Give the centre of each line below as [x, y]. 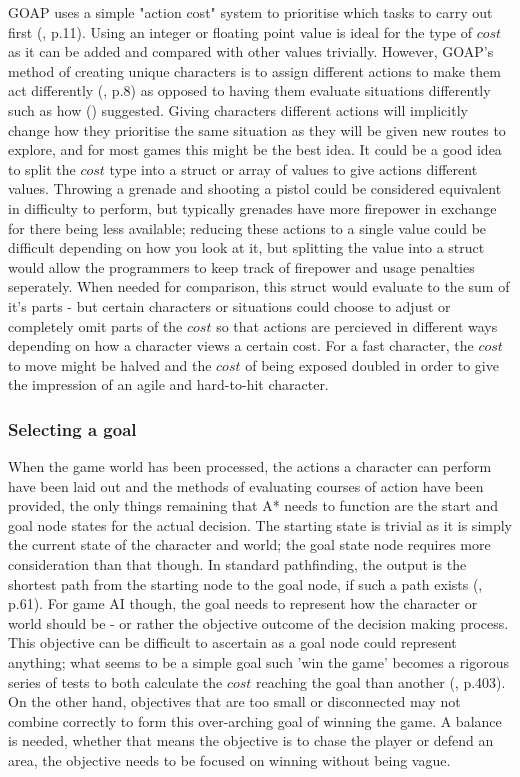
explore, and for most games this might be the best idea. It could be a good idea [255, 149]
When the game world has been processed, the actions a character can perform [250, 466]
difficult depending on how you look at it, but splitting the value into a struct [246, 247]
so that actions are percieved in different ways [357, 325]
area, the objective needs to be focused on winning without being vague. [229, 760]
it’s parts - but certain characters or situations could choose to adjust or [229, 305]
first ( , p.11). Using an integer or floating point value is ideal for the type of [240, 31]
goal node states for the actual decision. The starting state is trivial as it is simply [260, 524]
